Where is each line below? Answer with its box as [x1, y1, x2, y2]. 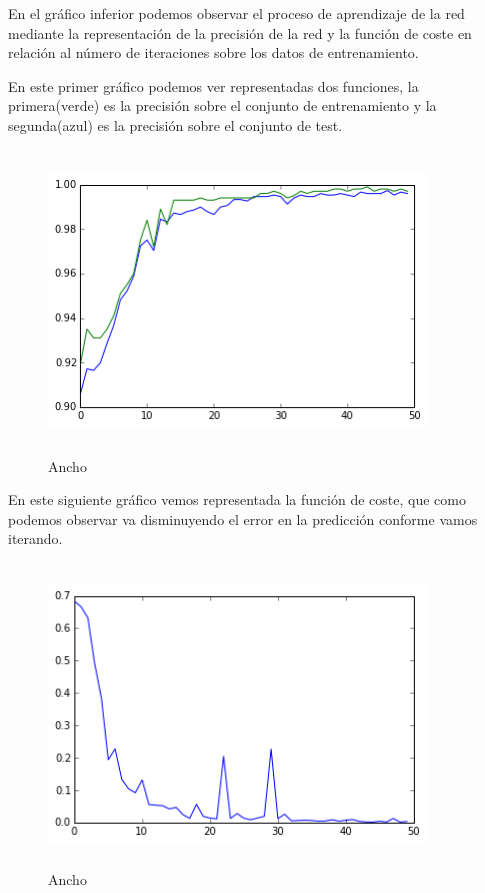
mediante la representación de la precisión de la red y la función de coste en [8, 22, 472, 43]
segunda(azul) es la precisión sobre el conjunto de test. [8, 114, 343, 135]
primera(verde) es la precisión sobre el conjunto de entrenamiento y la [8, 95, 437, 116]
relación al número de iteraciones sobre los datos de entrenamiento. [8, 42, 419, 63]
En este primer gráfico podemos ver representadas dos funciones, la [8, 75, 419, 96]
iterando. [8, 528, 63, 549]
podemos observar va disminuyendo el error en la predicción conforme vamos [8, 508, 478, 529]
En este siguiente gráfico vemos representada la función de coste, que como [8, 489, 466, 510]
